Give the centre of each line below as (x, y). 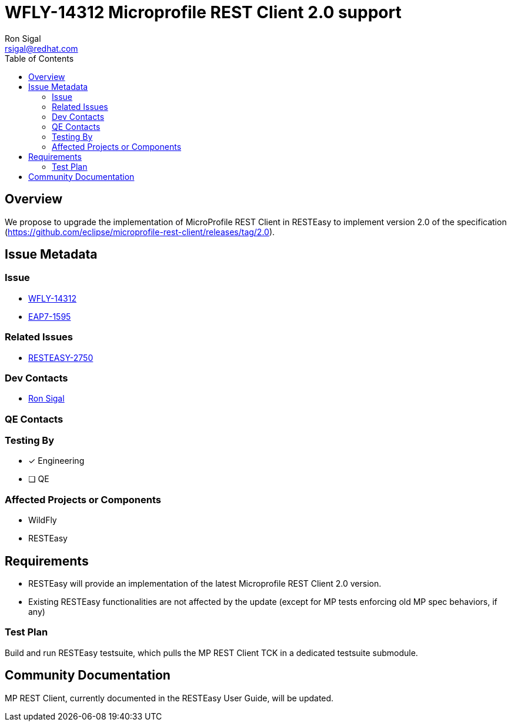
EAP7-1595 (50, 316)
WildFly (43, 520)
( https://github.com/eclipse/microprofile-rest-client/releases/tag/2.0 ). (140, 232)
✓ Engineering (56, 461)
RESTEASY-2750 (61, 357)
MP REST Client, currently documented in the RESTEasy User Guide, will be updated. (169, 698)
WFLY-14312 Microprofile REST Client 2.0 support (203, 12)
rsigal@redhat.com (41, 48)
